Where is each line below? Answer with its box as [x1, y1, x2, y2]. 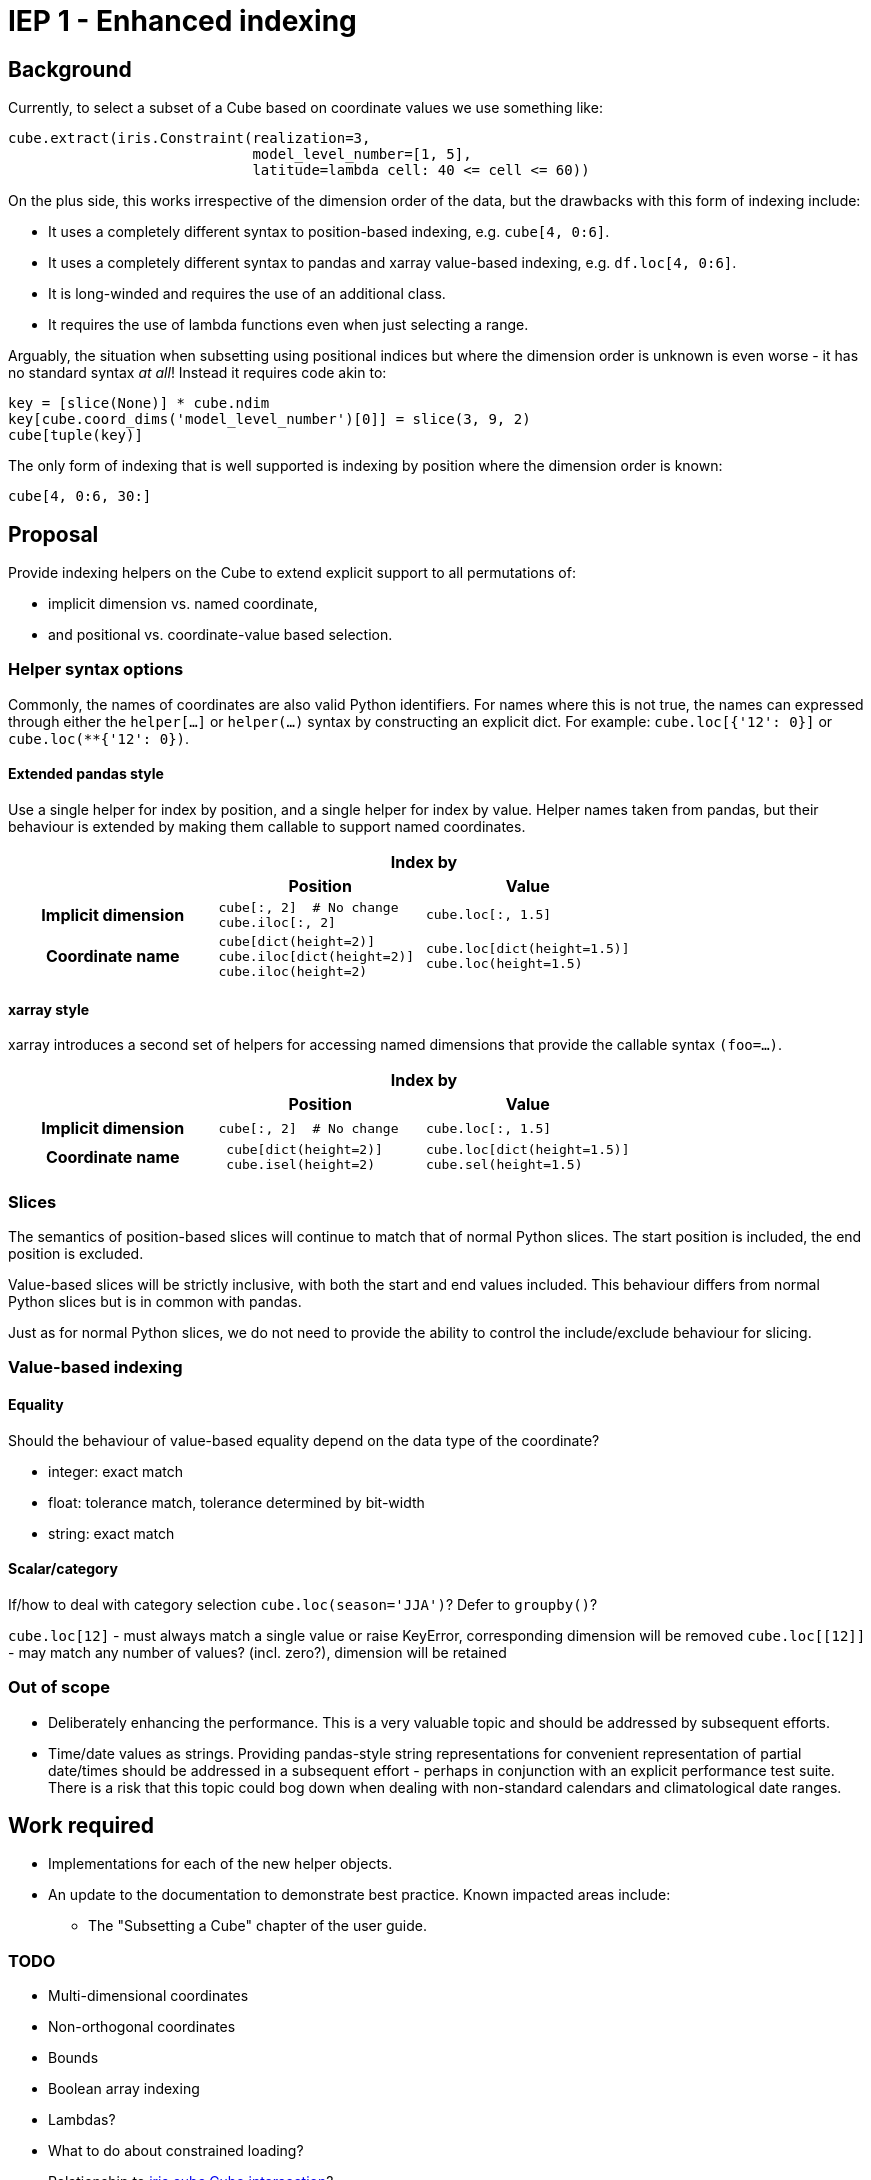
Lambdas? [48, 2111, 116, 2129]
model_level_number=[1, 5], [252, 146, 472, 163]
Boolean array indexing [48, 2080, 200, 2098]
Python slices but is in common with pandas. [8, 1292, 302, 1310]
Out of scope [8, 1677, 110, 1698]
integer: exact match [48, 1462, 183, 1480]
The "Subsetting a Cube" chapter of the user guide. [88, 1917, 428, 1935]
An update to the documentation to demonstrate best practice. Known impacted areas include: [48, 1886, 671, 1904]
